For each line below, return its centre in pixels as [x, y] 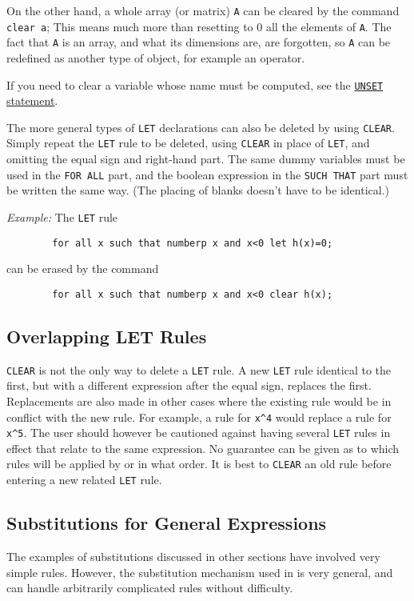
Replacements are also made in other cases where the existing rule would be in [199, 401]
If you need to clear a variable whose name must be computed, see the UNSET [195, 84]
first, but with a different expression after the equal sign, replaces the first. [189, 385]
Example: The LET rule [62, 216]
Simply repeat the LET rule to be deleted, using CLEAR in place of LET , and [188, 143]
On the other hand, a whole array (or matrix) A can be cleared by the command [203, 10]
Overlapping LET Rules [107, 336]
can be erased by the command [83, 268]
